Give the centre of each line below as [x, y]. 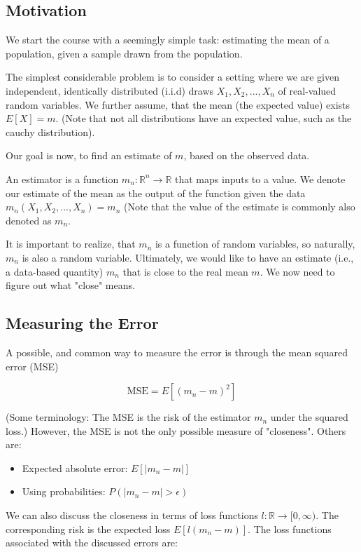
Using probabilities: [64, 491]
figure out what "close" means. [70, 285]
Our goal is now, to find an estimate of [89, 155]
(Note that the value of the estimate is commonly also [239, 207]
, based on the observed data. [247, 155]
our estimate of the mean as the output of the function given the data [156, 193]
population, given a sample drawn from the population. [124, 53]
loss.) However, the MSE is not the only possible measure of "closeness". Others [176, 430]
